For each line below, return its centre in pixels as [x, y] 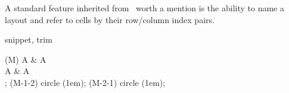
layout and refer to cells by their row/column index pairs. [110, 19]
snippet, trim [29, 39]
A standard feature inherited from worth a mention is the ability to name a [144, 8]
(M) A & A [26, 59]
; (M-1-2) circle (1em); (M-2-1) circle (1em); [85, 82]
